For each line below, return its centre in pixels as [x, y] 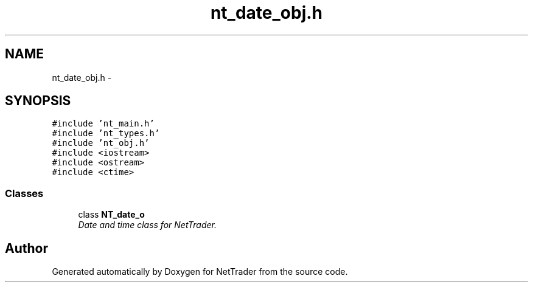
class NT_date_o [111, 215]
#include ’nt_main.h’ [103, 124]
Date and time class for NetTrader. [147, 225]
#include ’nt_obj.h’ [101, 143]
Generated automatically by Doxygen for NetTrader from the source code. [200, 272]
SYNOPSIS [38, 101]
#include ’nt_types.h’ [106, 133]
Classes [24, 193]
